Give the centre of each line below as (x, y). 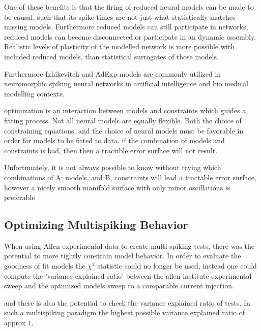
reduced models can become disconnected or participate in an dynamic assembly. (130, 36)
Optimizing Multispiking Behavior (96, 225)
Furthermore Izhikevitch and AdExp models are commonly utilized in (113, 73)
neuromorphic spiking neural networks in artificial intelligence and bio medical (126, 84)
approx (15, 323)
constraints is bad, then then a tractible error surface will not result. (111, 150)
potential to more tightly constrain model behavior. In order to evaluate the (123, 256)
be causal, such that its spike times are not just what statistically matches (120, 16)
